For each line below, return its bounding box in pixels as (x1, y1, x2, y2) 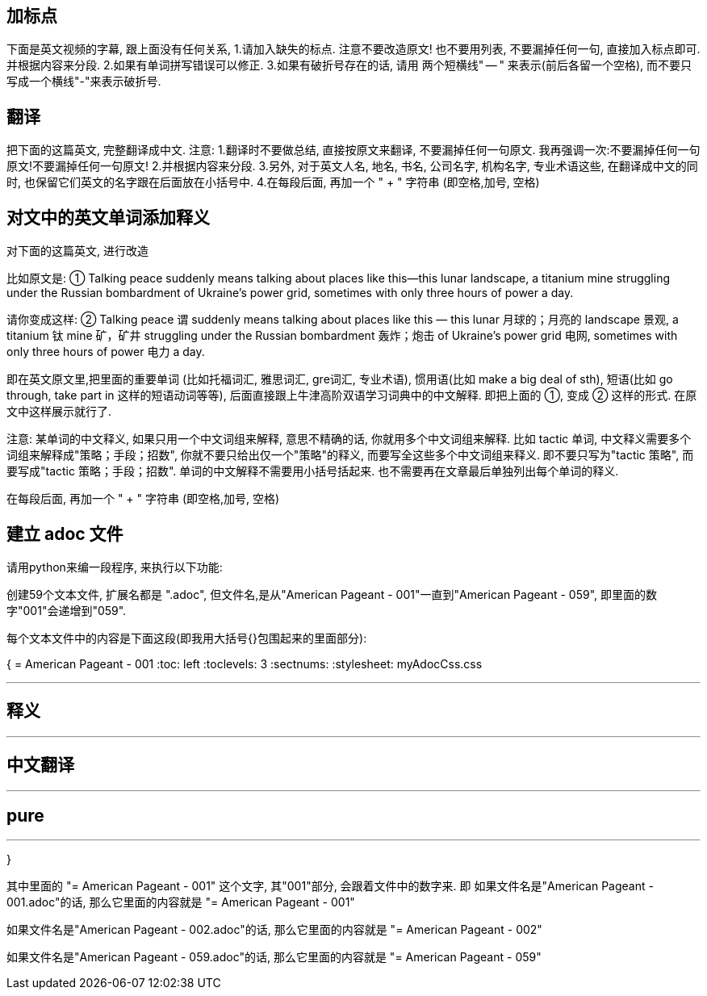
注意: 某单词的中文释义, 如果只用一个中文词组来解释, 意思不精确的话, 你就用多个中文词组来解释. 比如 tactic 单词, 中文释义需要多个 (6, 432, 692, 446)
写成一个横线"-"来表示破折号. (6, 74, 161, 89)
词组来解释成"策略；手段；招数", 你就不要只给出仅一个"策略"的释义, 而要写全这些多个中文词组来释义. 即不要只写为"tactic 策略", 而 (6, 448, 694, 462)
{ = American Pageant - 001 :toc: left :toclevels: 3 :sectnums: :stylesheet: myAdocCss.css (6, 656, 483, 671)
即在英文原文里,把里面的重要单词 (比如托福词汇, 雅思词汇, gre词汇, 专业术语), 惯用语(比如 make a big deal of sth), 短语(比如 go (6, 372, 673, 387)
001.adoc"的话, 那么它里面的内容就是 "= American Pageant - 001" (6, 895, 355, 910)
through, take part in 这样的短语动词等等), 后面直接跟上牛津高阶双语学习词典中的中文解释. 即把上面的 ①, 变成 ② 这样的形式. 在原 (6, 388, 697, 403)
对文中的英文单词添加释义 (6, 207, 210, 228)
